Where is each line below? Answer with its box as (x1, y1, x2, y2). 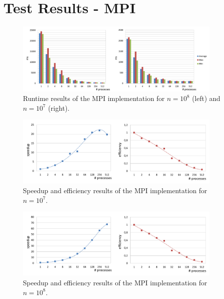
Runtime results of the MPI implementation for (23, 93, 165, 103)
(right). (48, 102, 70, 113)
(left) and (192, 93, 221, 103)
